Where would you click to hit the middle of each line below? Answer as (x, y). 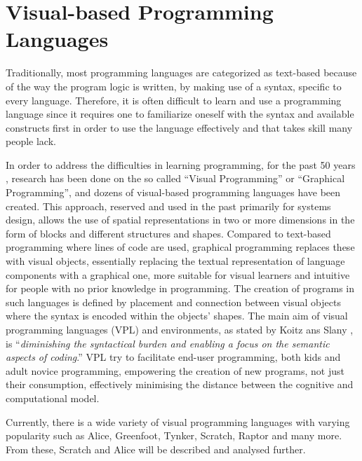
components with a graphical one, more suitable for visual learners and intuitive (178, 274)
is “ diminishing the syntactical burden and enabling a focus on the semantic (168, 343)
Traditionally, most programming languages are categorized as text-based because (181, 73)
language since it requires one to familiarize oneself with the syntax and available (180, 114)
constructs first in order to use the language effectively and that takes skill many (179, 127)
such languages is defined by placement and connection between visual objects (173, 302)
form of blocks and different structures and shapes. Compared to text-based (168, 233)
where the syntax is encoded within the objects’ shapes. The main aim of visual (177, 316)
